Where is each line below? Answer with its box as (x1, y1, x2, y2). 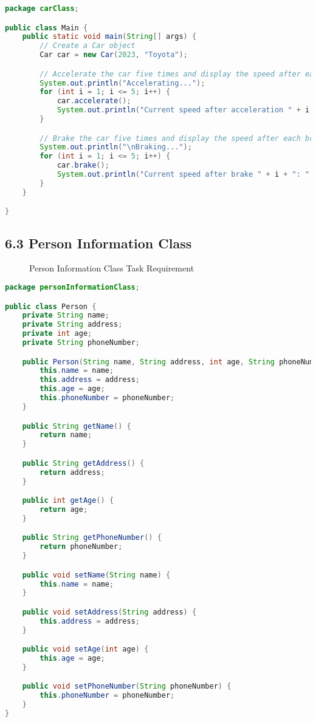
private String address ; (22, 320, 123, 329)
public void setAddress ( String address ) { (22, 607, 197, 616)
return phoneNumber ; (39, 542, 123, 551)
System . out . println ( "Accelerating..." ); (39, 78, 205, 87)
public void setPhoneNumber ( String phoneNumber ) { (22, 682, 232, 691)
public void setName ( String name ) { (22, 570, 171, 579)
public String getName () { (22, 421, 131, 431)
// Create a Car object (39, 41, 136, 50)
